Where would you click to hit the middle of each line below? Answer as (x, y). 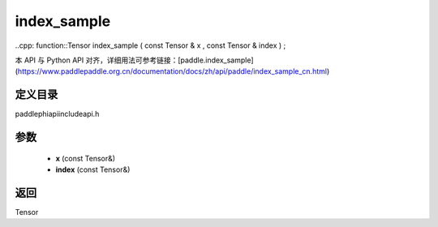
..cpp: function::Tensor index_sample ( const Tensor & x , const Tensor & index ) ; (150, 45)
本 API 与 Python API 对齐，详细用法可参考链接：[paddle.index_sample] (135, 60)
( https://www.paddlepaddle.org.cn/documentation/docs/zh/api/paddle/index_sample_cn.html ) (172, 71)
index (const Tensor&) (93, 169)
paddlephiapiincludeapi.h (57, 114)
